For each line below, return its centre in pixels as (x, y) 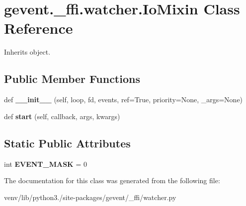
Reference (39, 28)
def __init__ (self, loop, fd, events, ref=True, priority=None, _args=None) (123, 100)
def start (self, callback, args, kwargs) (62, 116)
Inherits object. (27, 52)
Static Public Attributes (67, 143)
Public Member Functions (72, 79)
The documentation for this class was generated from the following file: (112, 180)
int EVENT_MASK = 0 (45, 164)
